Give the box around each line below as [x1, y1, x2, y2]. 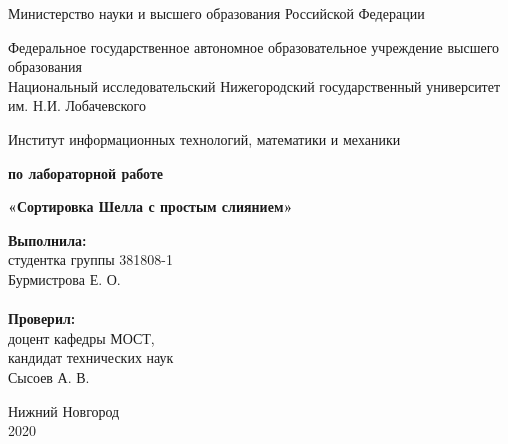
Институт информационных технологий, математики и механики [8, 128, 401, 149]
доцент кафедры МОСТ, [8, 327, 155, 348]
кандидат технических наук [8, 347, 174, 368]
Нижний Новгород [8, 400, 120, 421]
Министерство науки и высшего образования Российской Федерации [8, 3, 425, 23]
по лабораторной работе [8, 162, 164, 183]
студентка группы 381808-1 [8, 249, 173, 270]
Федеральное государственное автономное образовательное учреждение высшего [8, 36, 500, 57]
